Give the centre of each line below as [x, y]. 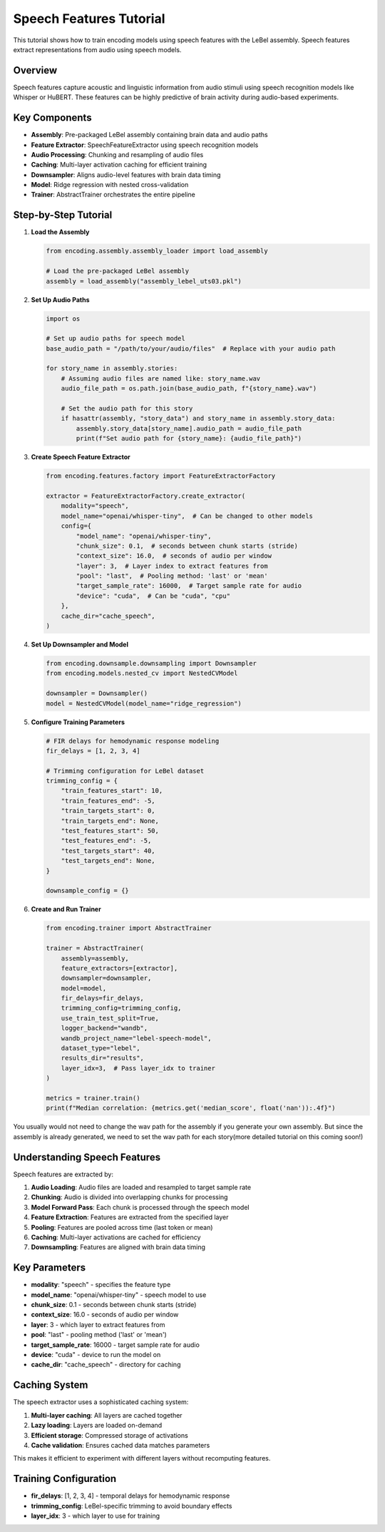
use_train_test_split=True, [110, 1018]
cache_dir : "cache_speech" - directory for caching [106, 1365]
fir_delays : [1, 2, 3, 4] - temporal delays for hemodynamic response [130, 1496]
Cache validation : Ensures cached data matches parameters [120, 1445]
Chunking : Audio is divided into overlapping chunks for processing [129, 1197]
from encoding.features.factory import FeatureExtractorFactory [161, 476]
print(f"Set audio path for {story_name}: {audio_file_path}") [189, 439]
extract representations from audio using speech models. [97, 49]
